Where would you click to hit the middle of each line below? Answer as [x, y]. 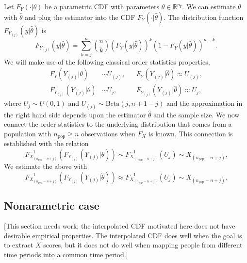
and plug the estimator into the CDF [80, 17]
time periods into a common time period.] [66, 254]
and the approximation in [204, 103]
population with [28, 133]
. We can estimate [209, 6]
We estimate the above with [46, 166]
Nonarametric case [52, 205]
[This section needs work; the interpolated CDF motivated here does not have [120, 225]
